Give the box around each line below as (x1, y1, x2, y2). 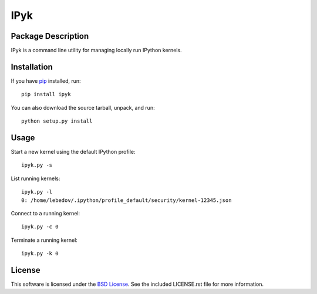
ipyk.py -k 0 (21, 250, 59, 257)
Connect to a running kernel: (11, 210, 80, 217)
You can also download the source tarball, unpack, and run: (11, 104, 155, 111)
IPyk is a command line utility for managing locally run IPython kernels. (11, 47, 182, 54)
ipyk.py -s (21, 162, 53, 168)
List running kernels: (11, 175, 60, 182)
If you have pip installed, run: (11, 77, 82, 85)
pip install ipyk (21, 91, 71, 98)
